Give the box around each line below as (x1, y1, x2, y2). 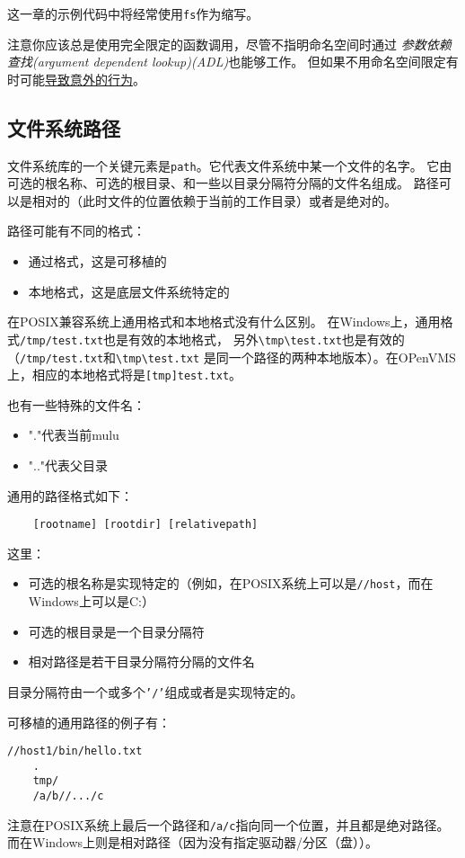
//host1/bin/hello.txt (7, 745, 143, 758)
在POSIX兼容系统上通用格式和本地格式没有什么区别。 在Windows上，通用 (7, 312, 441, 331)
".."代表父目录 (28, 456, 109, 475)
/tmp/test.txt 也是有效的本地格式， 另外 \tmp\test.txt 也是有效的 (20, 329, 405, 348)
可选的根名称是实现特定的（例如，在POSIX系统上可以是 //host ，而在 (28, 574, 434, 593)
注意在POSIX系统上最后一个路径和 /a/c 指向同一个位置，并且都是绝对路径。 (7, 815, 450, 834)
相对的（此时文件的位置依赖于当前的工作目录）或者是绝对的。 (31, 191, 397, 210)
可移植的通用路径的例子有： (7, 712, 171, 731)
